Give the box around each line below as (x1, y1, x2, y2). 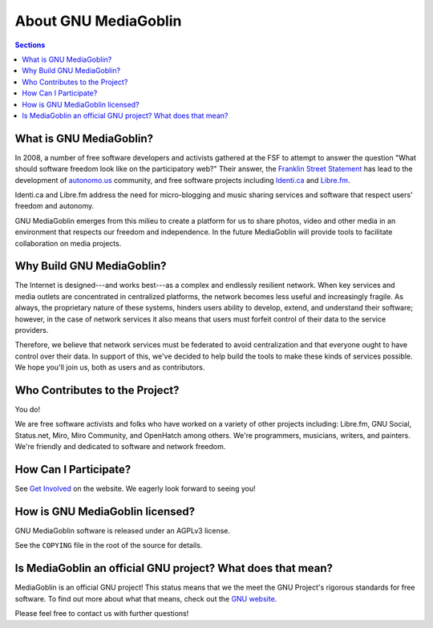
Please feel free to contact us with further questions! (14, 609, 189, 618)
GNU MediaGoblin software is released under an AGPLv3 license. (14, 526, 230, 536)
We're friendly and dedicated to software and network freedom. (14, 442, 226, 452)
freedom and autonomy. (14, 201, 95, 211)
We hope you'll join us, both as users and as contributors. (14, 363, 205, 372)
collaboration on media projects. (14, 238, 122, 248)
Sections (14, 40, 46, 50)
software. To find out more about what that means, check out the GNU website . (14, 594, 277, 603)
